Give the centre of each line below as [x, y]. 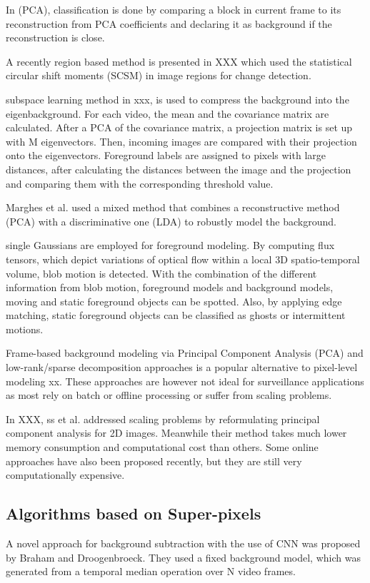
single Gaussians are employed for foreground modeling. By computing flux [170, 245]
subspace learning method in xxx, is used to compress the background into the [177, 99]
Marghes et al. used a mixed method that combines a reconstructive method [173, 207]
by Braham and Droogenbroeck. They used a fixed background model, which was [183, 557]
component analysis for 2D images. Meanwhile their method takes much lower [176, 433]
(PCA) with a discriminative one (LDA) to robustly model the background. [171, 221]
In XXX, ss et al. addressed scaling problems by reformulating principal [163, 419]
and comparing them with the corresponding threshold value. [140, 183]
